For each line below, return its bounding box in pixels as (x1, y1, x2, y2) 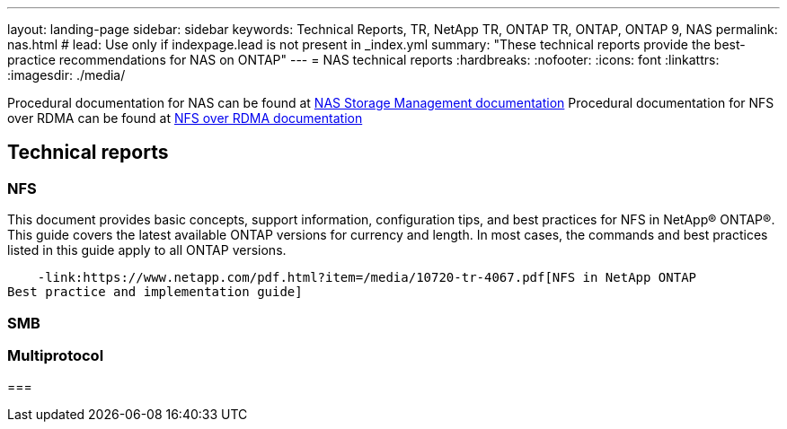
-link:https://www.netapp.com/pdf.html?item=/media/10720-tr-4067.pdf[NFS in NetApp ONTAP (37, 270, 697, 285)
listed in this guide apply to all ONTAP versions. (7, 242, 287, 258)
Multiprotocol (7, 346, 104, 364)
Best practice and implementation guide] (7, 285, 303, 300)
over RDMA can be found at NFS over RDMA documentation (7, 110, 363, 126)
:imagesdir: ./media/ (7, 67, 126, 83)
